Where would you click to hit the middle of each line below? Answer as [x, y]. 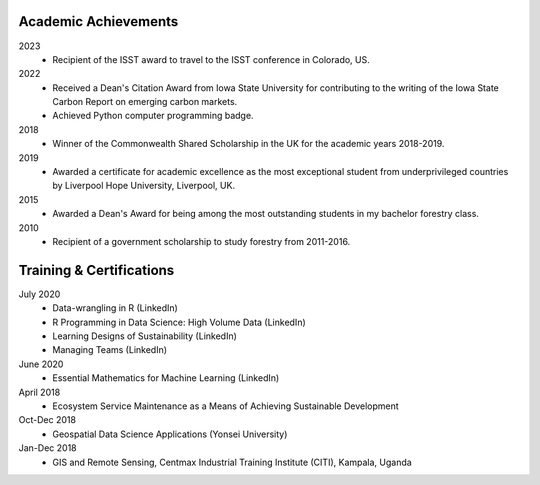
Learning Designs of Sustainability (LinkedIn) [144, 336]
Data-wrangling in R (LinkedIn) [115, 308]
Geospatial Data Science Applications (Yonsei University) [170, 434]
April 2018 [39, 392]
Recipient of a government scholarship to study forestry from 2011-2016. [201, 241]
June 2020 [41, 364]
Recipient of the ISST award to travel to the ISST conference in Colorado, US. [211, 59]
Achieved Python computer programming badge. [153, 116]
